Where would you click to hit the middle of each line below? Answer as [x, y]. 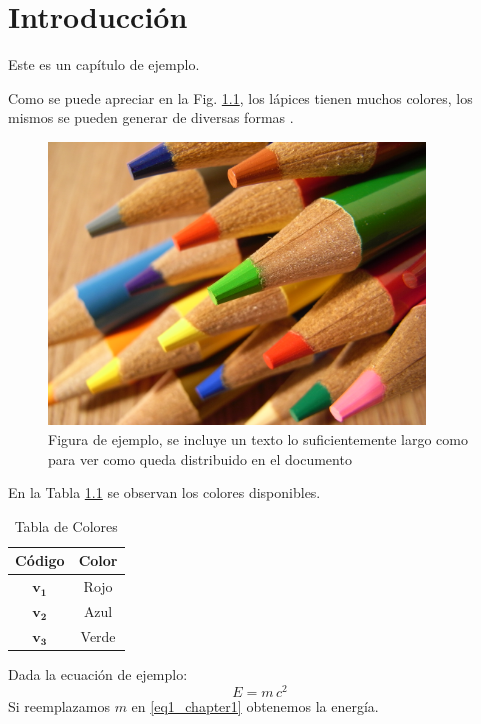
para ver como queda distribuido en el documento [200, 458]
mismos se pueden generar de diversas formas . [151, 117]
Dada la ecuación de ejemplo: [98, 673]
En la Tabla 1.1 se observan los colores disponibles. [164, 492]
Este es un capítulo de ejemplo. [104, 64]
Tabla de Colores [66, 525]
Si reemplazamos [59, 705]
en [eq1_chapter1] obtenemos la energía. [255, 705]
